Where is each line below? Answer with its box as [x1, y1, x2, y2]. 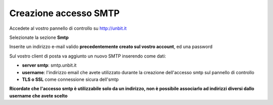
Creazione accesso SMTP [9, 8, 120, 19]
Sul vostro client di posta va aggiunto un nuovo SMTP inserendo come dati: [9, 53, 166, 59]
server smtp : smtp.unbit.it [22, 62, 77, 68]
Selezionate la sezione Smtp [9, 34, 69, 40]
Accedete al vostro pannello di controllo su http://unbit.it [9, 25, 127, 31]
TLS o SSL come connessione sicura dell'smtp [22, 76, 119, 82]
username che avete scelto [9, 92, 68, 98]
